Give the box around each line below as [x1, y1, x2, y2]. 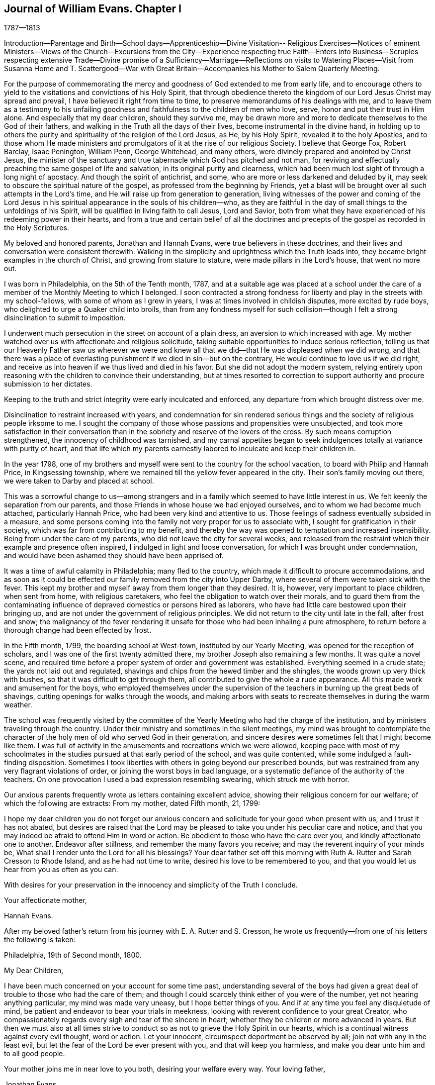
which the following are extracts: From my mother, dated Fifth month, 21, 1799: [4, 799, 261, 808]
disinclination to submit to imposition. [4, 313, 126, 322]
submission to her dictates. [4, 380, 92, 389]
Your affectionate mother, [4, 896, 87, 905]
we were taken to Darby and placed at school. [4, 477, 154, 486]
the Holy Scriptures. [4, 223, 69, 232]
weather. [4, 700, 32, 709]
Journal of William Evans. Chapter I [4, 2, 181, 15]
